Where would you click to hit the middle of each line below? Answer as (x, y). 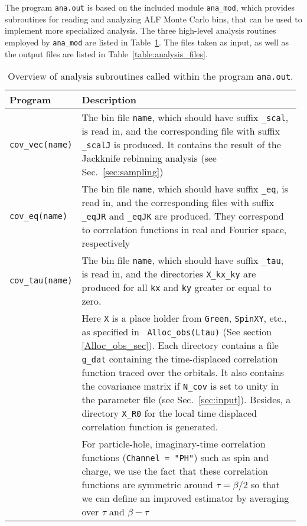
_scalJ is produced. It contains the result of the (181, 145)
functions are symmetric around (147, 485)
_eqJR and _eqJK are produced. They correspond (183, 216)
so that (266, 485)
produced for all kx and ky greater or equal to (177, 287)
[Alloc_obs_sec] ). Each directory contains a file (180, 345)
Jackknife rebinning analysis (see (149, 158)
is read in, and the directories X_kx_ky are (169, 274)
